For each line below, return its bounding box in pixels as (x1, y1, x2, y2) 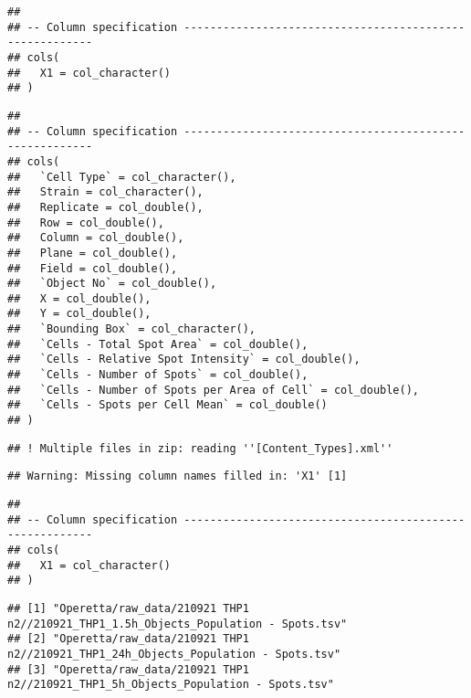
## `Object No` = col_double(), (7, 277, 217, 291)
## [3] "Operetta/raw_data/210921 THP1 (7, 662, 249, 676)
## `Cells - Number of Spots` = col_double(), (7, 368, 309, 382)
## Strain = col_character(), (7, 185, 204, 199)
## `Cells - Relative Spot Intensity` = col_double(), (7, 353, 361, 366)
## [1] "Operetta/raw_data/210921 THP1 (7, 601, 249, 615)
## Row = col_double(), (7, 216, 164, 229)
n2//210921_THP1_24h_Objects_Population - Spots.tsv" (7, 647, 341, 661)
